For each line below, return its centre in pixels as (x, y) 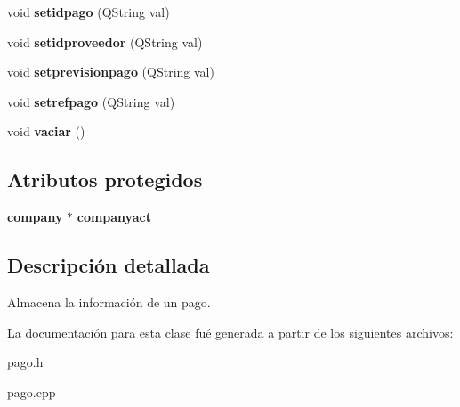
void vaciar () (46, 131)
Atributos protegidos (105, 179)
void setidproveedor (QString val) (105, 41)
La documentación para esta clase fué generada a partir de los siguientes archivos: (230, 332)
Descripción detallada (109, 265)
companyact (114, 217)
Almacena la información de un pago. (109, 301)
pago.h (25, 362)
